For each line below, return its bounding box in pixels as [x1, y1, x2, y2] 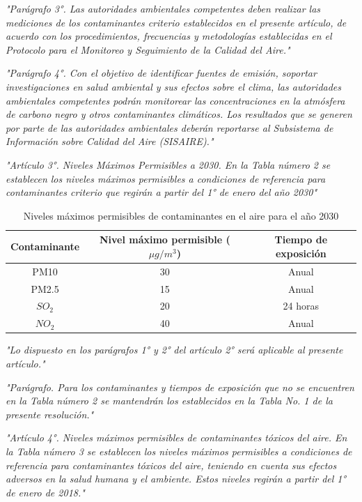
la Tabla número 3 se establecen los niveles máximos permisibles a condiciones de [6, 443, 352, 458]
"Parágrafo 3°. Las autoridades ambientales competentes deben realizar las [6, 1, 321, 15]
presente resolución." [6, 406, 94, 421]
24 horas [283, 298, 320, 313]
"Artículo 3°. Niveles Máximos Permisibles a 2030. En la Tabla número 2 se [6, 157, 331, 172]
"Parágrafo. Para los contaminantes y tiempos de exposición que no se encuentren [6, 379, 354, 394]
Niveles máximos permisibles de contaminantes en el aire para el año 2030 [23, 208, 339, 222]
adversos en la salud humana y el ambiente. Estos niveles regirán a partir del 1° [6, 471, 346, 486]
